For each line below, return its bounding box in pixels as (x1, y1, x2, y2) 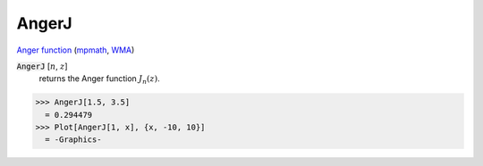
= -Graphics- (45, 135, 102, 145)
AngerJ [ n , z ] (16, 61, 68, 71)
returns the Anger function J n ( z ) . (38, 73, 160, 87)
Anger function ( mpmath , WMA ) (16, 45, 135, 55)
